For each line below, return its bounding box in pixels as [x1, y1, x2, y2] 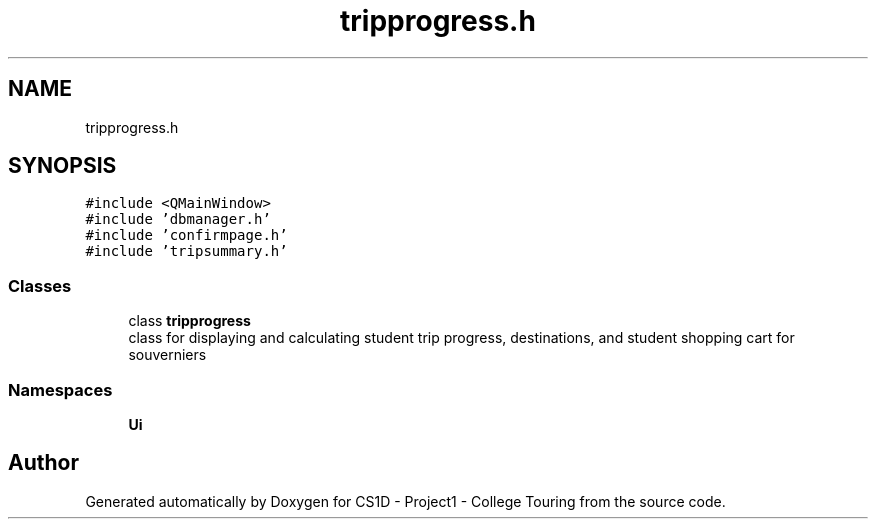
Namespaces [8, 379, 113, 400]
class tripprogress [128, 312, 251, 330]
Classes [8, 275, 72, 296]
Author [8, 450, 79, 476]
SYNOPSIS [8, 153, 117, 179]
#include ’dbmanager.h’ [85, 211, 271, 228]
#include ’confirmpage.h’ [85, 227, 288, 244]
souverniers [128, 346, 207, 364]
